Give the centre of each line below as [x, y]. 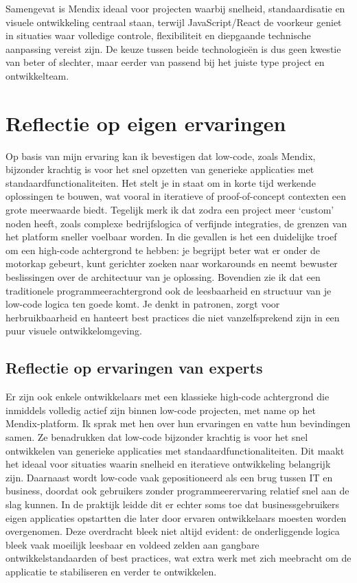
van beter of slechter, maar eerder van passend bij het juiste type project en [165, 62]
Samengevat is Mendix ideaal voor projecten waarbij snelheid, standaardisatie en [175, 8]
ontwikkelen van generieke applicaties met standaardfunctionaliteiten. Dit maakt [175, 450]
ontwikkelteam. [37, 75]
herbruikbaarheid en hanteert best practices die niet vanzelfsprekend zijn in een [173, 317]
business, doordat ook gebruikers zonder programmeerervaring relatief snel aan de [177, 491]
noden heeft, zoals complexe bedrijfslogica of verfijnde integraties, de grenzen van [176, 223]
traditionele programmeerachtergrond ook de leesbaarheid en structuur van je [169, 290]
